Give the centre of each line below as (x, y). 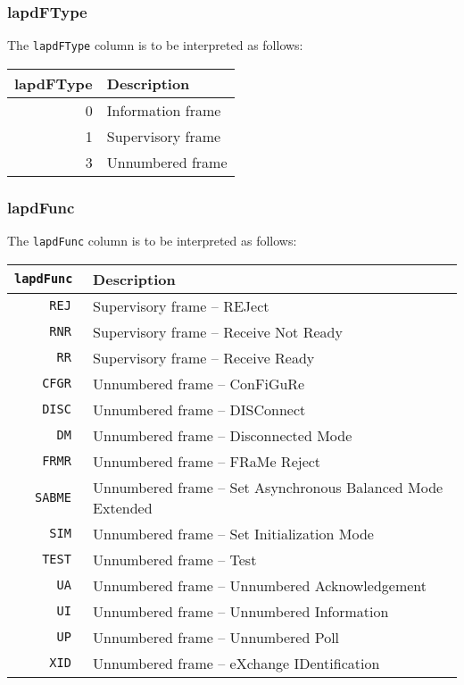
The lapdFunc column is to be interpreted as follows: (152, 241)
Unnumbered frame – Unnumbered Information (241, 611)
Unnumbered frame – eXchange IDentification (236, 663)
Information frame (164, 110)
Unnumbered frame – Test (175, 559)
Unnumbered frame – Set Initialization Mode (233, 533)
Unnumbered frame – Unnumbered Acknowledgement (260, 585)
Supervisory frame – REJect (181, 305)
